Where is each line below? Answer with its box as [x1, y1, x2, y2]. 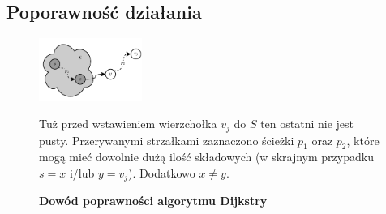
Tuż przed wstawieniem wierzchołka [39, 115, 217, 132]
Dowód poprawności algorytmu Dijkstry [39, 192, 268, 209]
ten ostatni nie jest [260, 115, 354, 132]
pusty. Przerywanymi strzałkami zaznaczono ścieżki [39, 131, 294, 148]
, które [346, 131, 380, 148]
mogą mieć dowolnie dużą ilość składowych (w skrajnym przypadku [39, 148, 374, 165]
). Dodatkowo [128, 164, 195, 181]
